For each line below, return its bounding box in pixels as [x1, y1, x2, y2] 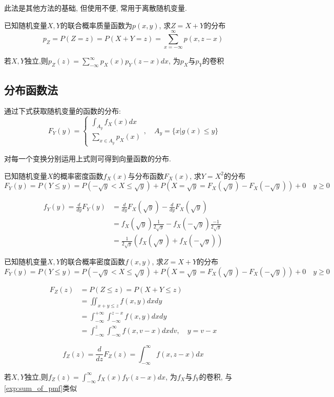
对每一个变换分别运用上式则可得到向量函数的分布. [4, 153, 171, 163]
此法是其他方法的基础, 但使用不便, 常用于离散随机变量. [4, 3, 187, 13]
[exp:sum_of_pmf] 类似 [4, 383, 77, 393]
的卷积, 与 [199, 371, 233, 382]
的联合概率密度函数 [60, 256, 125, 267]
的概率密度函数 [53, 170, 103, 181]
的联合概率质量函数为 [60, 19, 132, 30]
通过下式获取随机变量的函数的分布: [4, 106, 121, 116]
